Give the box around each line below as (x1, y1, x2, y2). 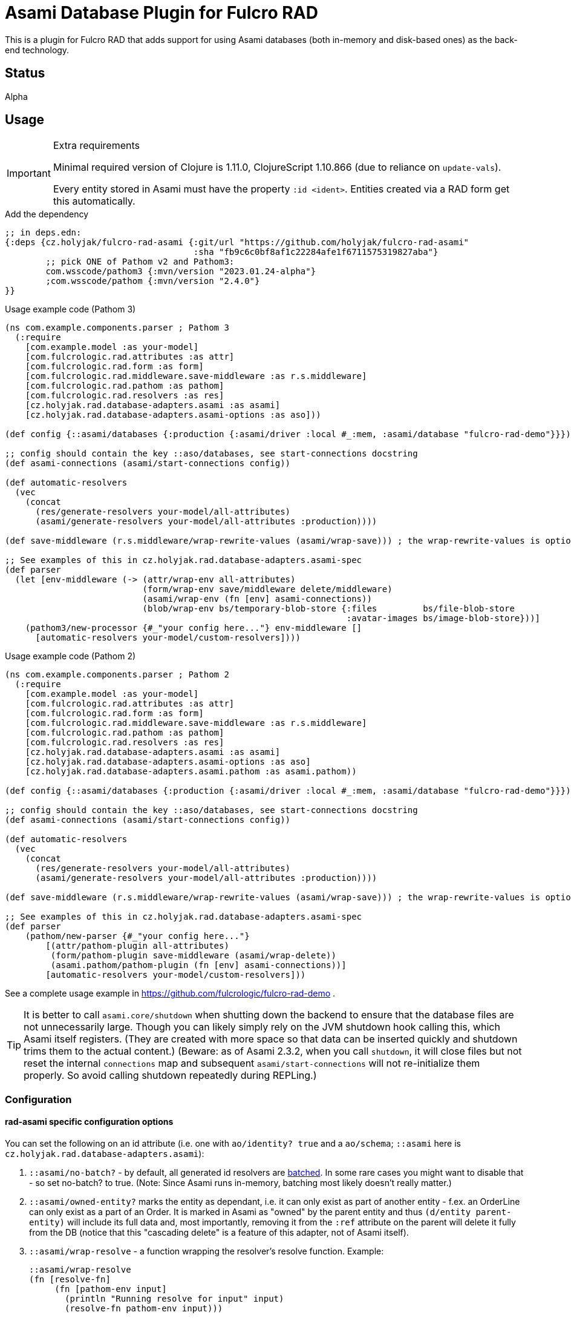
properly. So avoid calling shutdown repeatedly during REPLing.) (24, 1069, 317, 1082)
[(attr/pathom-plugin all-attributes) (45, 941, 229, 951)
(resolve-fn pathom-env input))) (65, 1303, 223, 1314)
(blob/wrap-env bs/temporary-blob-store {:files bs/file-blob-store (142, 604, 515, 614)
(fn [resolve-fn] (29, 1274, 111, 1285)
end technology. (5, 44, 70, 55)
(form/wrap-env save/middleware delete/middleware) (142, 584, 393, 595)
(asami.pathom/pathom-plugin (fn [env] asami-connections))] (50, 960, 347, 970)
